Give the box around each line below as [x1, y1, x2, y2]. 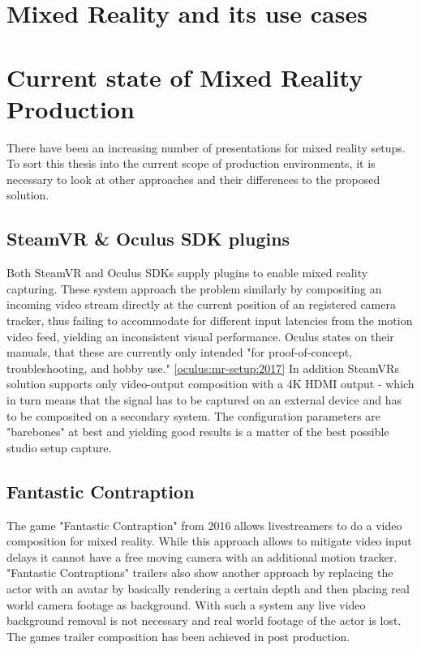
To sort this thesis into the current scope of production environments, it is [6, 155, 376, 172]
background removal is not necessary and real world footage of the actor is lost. [6, 612, 402, 629]
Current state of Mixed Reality [6, 60, 363, 93]
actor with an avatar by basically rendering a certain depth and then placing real [6, 579, 410, 597]
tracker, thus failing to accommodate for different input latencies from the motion [6, 312, 413, 329]
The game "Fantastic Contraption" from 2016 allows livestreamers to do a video [6, 516, 402, 533]
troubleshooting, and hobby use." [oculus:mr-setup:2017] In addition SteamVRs [6, 359, 399, 376]
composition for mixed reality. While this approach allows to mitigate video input [6, 532, 412, 550]
